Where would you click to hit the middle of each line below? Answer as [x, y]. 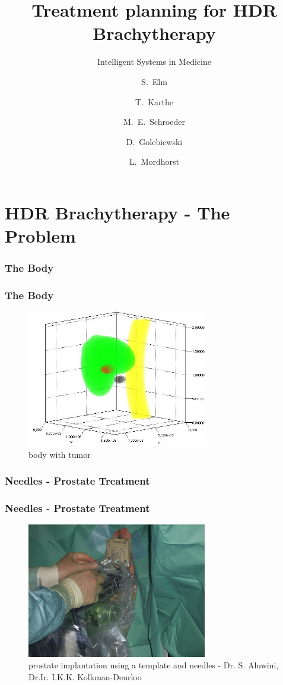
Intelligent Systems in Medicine [154, 62]
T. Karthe [154, 101]
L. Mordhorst [154, 161]
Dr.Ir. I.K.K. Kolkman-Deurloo [85, 677]
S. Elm [154, 81]
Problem [40, 236]
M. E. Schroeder [154, 122]
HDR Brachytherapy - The [117, 212]
